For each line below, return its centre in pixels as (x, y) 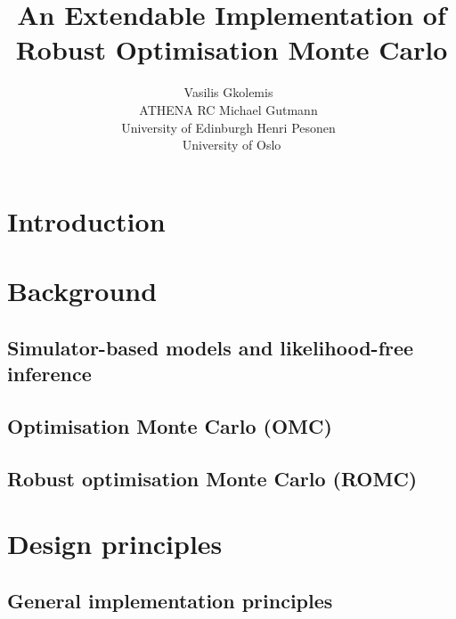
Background (82, 291)
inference (49, 374)
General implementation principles (170, 600)
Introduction (86, 220)
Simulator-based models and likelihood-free (211, 347)
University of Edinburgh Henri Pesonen (228, 127)
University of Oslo (232, 145)
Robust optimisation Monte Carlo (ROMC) (212, 478)
